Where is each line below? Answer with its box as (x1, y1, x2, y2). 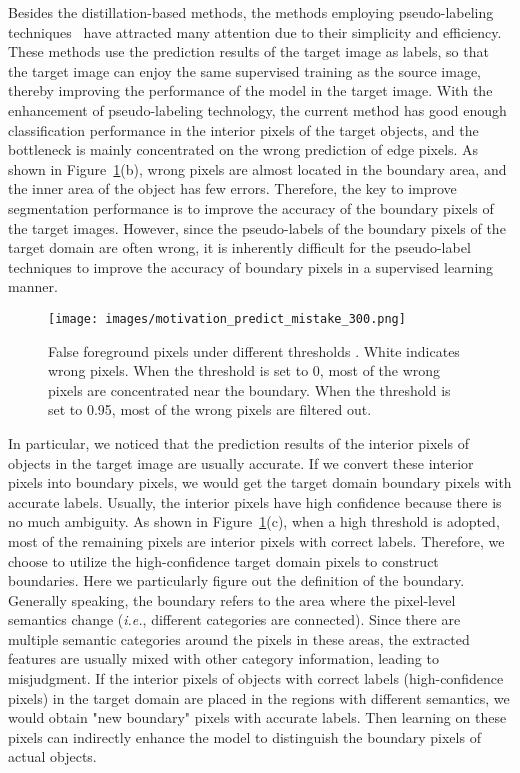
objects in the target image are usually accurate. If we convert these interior (8, 452, 474, 473)
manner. (8, 276, 58, 297)
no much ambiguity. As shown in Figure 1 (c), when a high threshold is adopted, (8, 511, 500, 532)
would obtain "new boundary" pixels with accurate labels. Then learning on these (8, 707, 507, 728)
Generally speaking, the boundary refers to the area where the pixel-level (8, 589, 456, 610)
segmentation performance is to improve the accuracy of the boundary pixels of (8, 197, 494, 218)
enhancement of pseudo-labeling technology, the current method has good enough (8, 99, 507, 120)
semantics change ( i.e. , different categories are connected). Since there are (8, 609, 461, 630)
